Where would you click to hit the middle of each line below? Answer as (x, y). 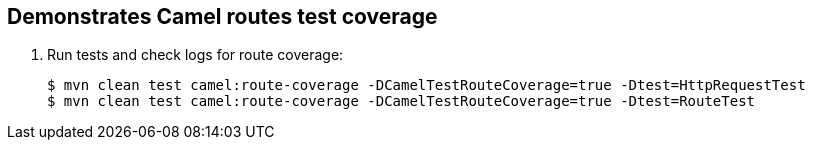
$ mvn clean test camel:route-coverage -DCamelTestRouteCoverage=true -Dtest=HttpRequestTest (426, 85)
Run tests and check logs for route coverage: (195, 55)
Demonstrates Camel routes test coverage (222, 16)
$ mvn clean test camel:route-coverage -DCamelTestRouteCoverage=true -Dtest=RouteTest (401, 101)
